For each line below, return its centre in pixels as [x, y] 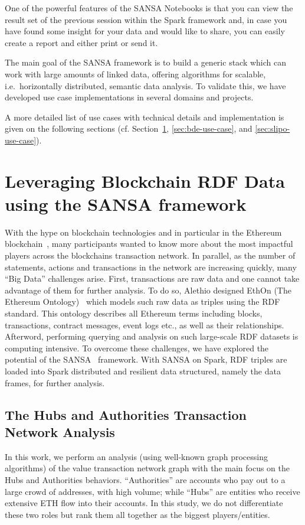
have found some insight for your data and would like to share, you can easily [145, 31]
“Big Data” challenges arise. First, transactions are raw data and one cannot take [152, 278]
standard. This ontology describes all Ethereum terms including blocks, [134, 313]
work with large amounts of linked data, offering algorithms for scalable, [135, 74]
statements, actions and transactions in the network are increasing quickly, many [151, 267]
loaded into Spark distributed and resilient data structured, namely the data [143, 371]
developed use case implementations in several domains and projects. [129, 97]
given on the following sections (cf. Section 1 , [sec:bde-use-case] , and [129, 128]
